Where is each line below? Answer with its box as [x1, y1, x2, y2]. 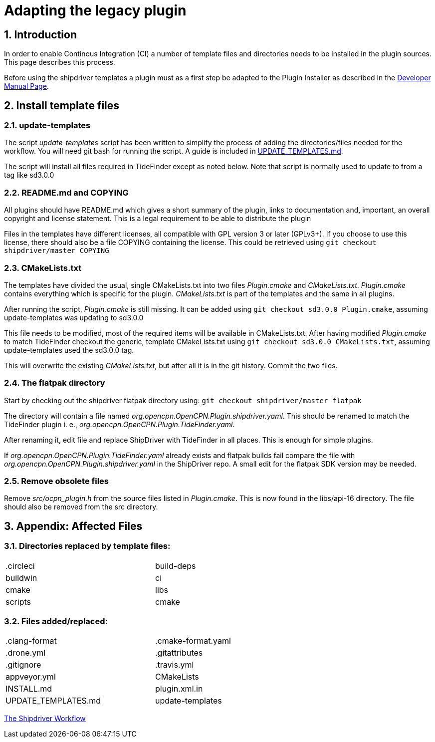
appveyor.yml [5, 672, 56, 682]
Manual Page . [4, 82, 49, 91]
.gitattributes [155, 648, 203, 658]
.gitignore [5, 660, 41, 670]
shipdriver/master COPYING [4, 247, 109, 255]
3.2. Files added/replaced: [4, 616, 108, 626]
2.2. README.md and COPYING [4, 187, 129, 198]
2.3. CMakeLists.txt [4, 262, 82, 273]
